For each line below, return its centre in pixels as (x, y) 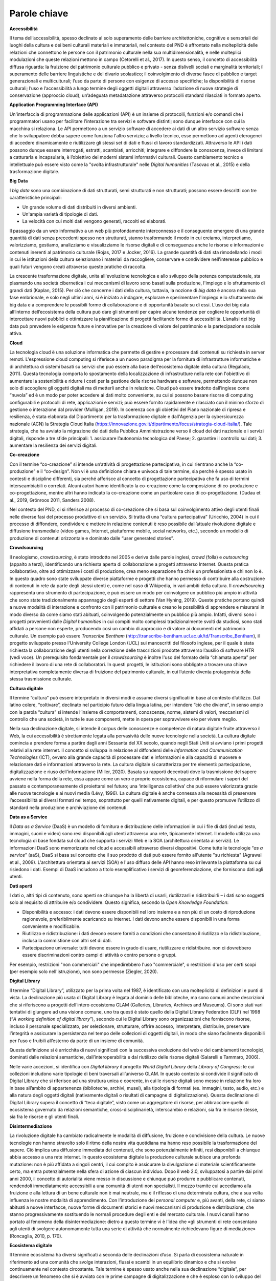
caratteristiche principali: (36, 198)
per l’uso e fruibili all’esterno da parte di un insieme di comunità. (77, 1041)
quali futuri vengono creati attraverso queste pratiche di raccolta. (78, 266)
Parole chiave (39, 13)
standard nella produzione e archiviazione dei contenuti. (68, 808)
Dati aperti (21, 886)
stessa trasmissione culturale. (41, 679)
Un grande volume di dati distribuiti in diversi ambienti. (80, 207)
